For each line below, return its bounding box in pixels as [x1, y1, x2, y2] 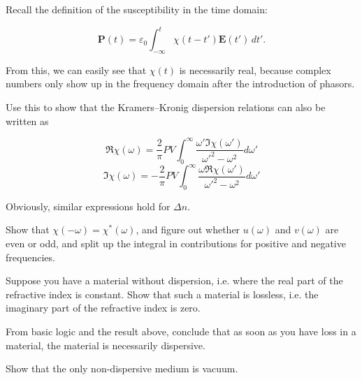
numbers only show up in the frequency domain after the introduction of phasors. [6, 76, 355, 91]
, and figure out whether [136, 222, 240, 237]
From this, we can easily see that [6, 62, 147, 77]
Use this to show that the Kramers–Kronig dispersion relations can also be [6, 100, 326, 115]
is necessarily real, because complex [179, 62, 331, 77]
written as [6, 113, 49, 128]
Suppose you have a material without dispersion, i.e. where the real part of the [6, 273, 343, 288]
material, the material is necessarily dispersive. [6, 337, 205, 352]
